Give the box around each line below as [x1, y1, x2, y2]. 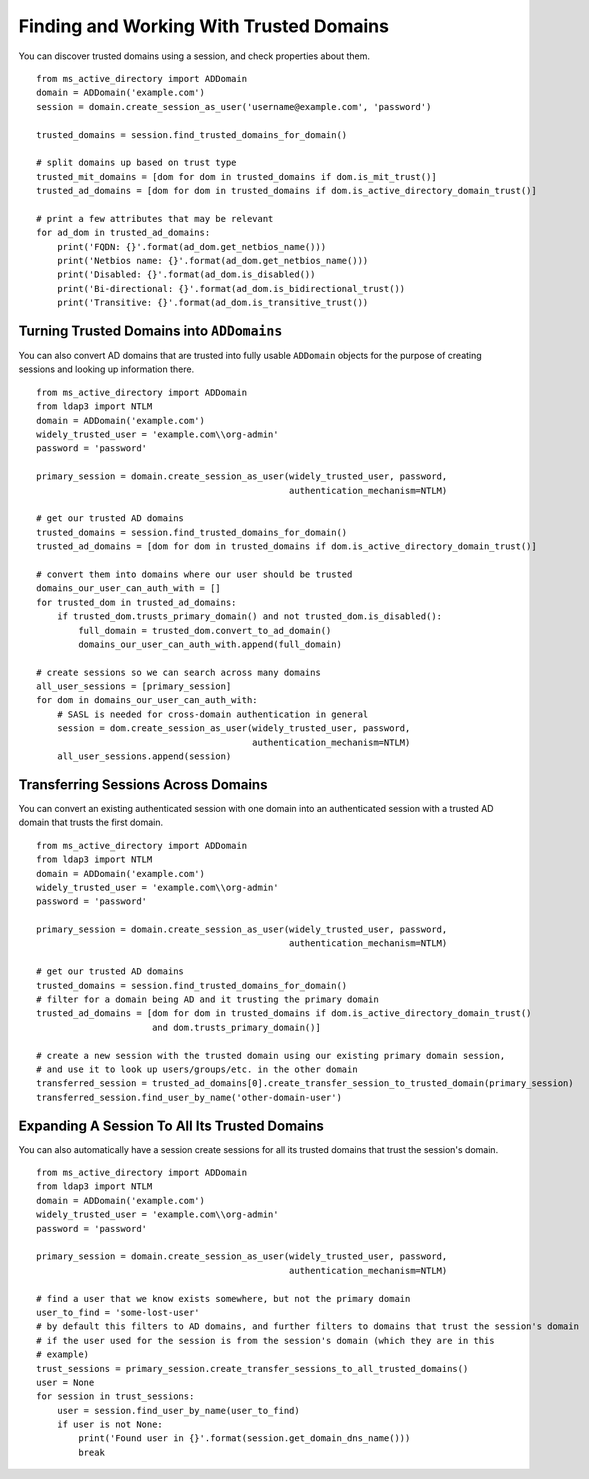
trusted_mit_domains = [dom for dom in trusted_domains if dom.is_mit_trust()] [36, 171, 437, 182]
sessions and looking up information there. [18, 363, 195, 375]
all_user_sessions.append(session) [56, 751, 232, 762]
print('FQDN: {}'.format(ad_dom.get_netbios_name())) [56, 241, 327, 252]
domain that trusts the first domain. [18, 816, 164, 829]
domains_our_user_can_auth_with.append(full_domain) [78, 638, 342, 650]
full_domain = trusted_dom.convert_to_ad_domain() [78, 625, 332, 636]
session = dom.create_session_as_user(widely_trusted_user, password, [56, 723, 411, 734]
